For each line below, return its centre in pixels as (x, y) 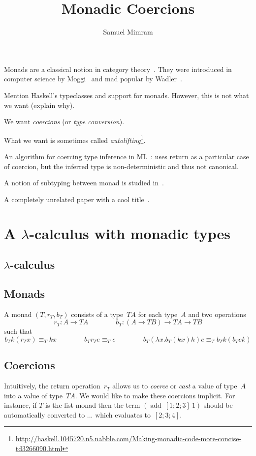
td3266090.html (39, 448)
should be (218, 405)
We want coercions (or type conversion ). (64, 122)
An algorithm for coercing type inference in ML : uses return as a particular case (127, 156)
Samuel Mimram (128, 32)
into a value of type (33, 395)
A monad (18, 314)
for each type (158, 314)
